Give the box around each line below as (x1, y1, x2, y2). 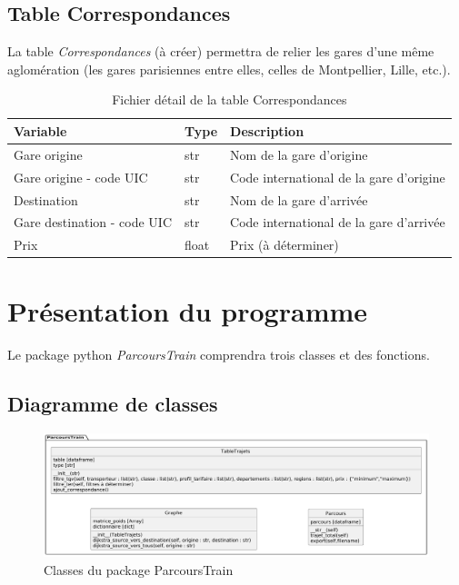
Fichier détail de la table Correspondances (112, 90, 347, 109)
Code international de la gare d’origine (230, 167, 445, 186)
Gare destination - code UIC (14, 213, 173, 232)
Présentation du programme (7, 292, 368, 330)
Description (230, 121, 304, 140)
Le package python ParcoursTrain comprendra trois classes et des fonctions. (7, 345, 430, 364)
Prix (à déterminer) (230, 235, 339, 254)
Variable (14, 121, 67, 140)
